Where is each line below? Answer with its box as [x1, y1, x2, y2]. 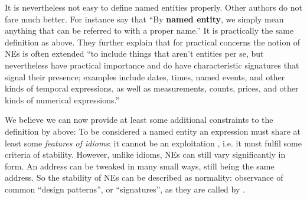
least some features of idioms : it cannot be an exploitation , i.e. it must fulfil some [5, 136, 302, 149]
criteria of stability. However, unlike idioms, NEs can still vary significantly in [5, 148, 286, 161]
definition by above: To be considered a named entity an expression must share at [5, 125, 301, 137]
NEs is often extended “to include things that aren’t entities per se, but [5, 47, 264, 60]
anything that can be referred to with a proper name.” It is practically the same [5, 24, 294, 37]
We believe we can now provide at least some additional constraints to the [5, 113, 273, 126]
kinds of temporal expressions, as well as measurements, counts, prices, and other [5, 82, 299, 94]
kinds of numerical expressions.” [5, 93, 120, 106]
